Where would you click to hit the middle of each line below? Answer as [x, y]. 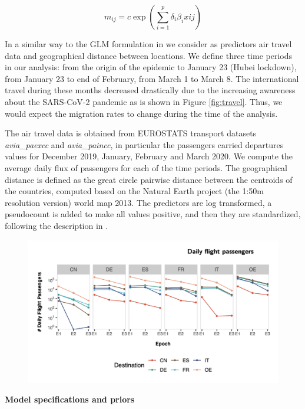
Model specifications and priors [70, 399]
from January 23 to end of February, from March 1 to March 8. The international [152, 78]
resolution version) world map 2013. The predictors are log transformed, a [138, 202]
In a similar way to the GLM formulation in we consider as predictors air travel [148, 44]
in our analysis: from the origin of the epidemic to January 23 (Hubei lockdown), [151, 67]
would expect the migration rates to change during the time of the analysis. [141, 113]
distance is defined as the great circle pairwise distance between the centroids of [149, 179]
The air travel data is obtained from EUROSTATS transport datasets [131, 133]
